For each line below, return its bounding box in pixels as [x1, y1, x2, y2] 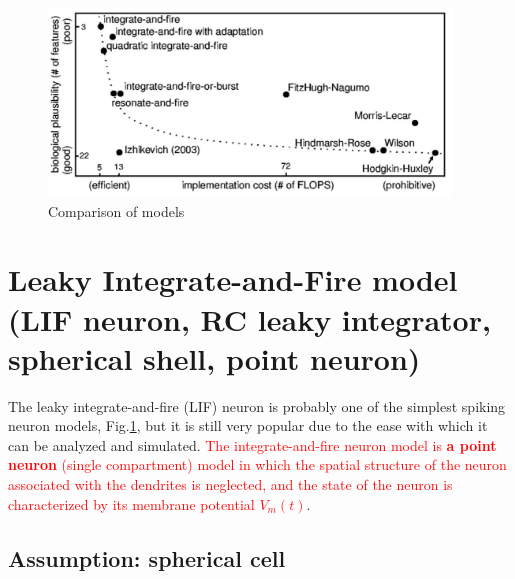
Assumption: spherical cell [8, 542, 286, 573]
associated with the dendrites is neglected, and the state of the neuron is [8, 474, 453, 495]
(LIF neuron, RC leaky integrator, [8, 298, 491, 339]
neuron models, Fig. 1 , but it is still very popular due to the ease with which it [8, 415, 488, 436]
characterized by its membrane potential [8, 493, 255, 514]
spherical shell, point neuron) [8, 337, 421, 378]
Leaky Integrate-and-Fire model [8, 259, 458, 300]
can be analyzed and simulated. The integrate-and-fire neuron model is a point [8, 434, 497, 455]
